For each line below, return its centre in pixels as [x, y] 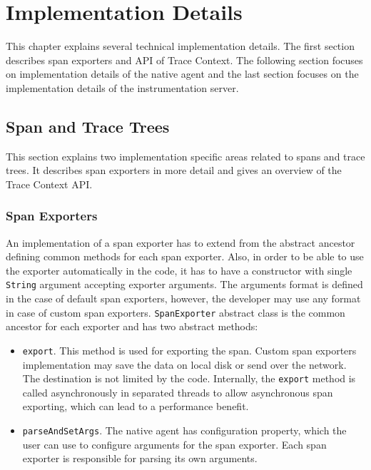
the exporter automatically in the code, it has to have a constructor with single [179, 270]
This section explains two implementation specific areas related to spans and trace [185, 156]
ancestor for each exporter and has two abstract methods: [132, 326]
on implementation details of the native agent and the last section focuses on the [182, 74]
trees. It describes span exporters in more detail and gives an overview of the [174, 170]
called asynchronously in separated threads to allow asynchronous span [178, 392]
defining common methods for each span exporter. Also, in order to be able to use [185, 256]
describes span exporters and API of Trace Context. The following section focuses [184, 60]
